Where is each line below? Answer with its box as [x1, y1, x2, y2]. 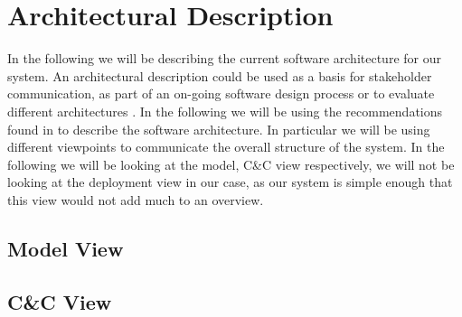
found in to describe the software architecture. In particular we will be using [7, 119, 430, 138]
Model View [7, 234, 124, 262]
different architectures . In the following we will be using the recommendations [7, 101, 443, 120]
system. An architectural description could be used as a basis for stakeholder [7, 66, 432, 85]
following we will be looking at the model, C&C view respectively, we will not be [7, 154, 455, 173]
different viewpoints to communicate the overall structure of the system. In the [7, 137, 445, 156]
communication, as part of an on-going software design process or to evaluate [7, 84, 435, 103]
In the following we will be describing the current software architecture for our [7, 49, 441, 68]
